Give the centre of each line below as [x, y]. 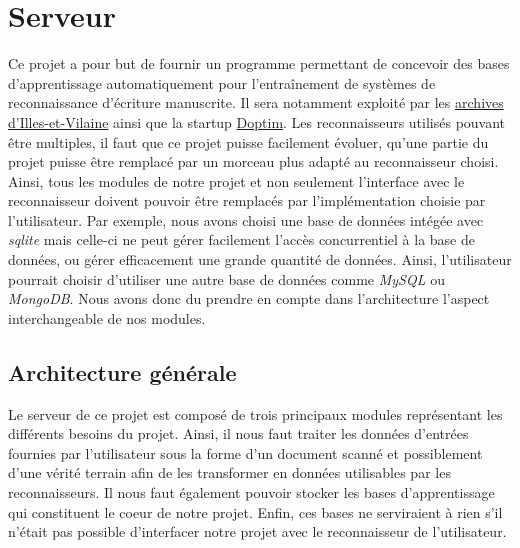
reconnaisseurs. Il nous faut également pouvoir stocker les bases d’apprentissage [251, 492]
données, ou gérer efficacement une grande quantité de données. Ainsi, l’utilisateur [260, 259]
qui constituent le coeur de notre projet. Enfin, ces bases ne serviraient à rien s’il [255, 511]
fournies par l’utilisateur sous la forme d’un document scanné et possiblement [245, 452]
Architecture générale [122, 371]
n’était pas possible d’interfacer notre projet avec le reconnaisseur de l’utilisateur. [257, 531]
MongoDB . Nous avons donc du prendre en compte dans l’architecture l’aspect [249, 298]
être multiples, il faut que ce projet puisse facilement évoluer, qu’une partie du [248, 141]
